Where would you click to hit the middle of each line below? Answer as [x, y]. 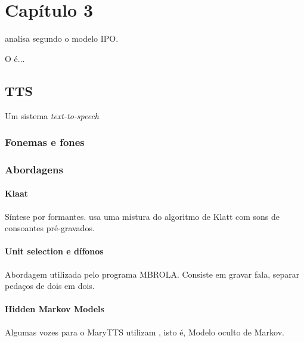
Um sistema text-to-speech [52, 115]
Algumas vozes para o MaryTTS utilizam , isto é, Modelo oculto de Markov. [145, 332]
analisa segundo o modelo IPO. [62, 38]
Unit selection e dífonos [54, 251]
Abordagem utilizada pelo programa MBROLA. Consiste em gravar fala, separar [152, 274]
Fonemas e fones [45, 142]
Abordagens [34, 169]
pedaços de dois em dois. [50, 286]
